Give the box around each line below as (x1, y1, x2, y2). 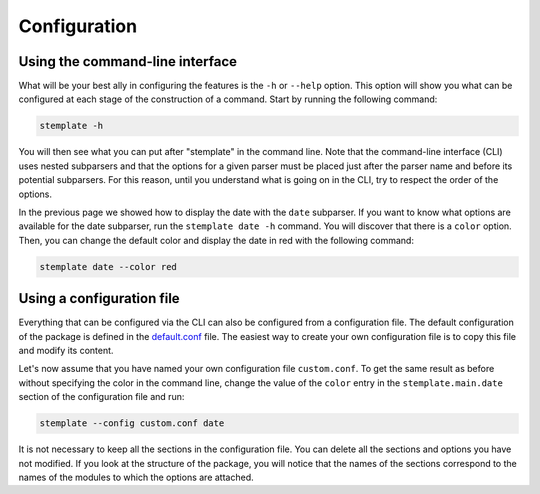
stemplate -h (39, 120, 104, 132)
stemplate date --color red (39, 261, 177, 272)
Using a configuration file (18, 290, 180, 307)
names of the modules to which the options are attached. (18, 471, 254, 483)
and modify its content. (18, 345, 114, 357)
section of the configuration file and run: (18, 391, 185, 403)
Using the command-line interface (18, 53, 237, 70)
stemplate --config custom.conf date (39, 418, 225, 429)
